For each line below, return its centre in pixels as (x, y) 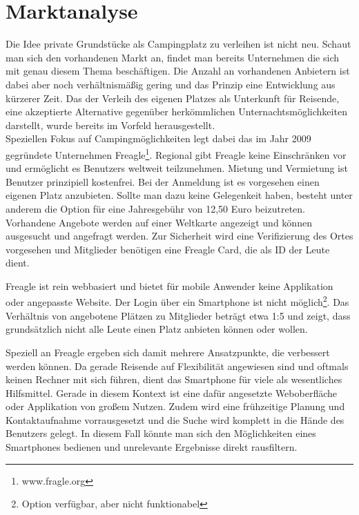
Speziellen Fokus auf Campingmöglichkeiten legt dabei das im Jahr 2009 (158, 138)
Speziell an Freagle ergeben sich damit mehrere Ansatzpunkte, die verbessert (168, 352)
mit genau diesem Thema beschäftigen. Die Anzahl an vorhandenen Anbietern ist (178, 71)
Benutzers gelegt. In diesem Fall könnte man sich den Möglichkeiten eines (161, 433)
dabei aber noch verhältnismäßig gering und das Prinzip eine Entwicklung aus (171, 84)
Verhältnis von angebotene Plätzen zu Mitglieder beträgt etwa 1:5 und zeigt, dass (178, 315)
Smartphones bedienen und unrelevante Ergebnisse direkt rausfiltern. (152, 447)
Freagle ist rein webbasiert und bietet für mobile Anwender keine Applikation (169, 285)
